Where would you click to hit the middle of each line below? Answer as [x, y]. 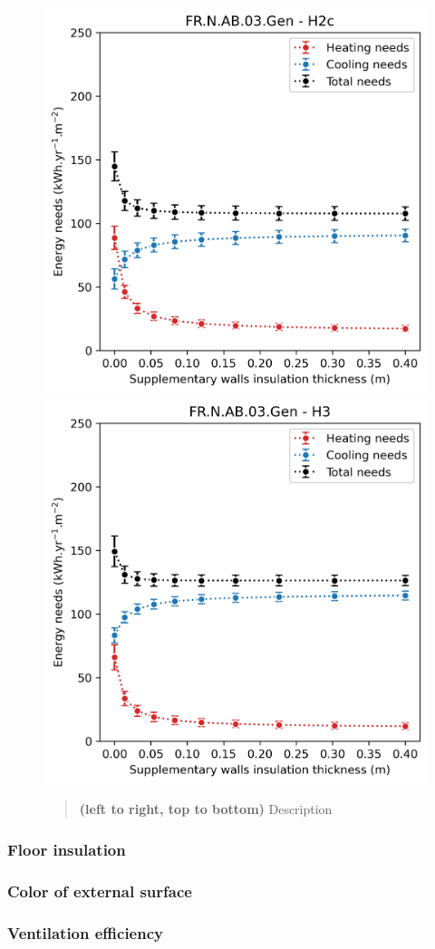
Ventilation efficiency [85, 932]
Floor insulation [67, 849]
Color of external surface [100, 891]
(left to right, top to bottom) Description [206, 809]
